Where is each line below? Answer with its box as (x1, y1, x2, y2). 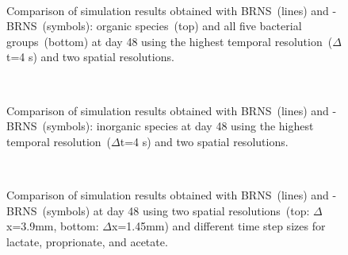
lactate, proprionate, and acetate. (6, 233, 168, 249)
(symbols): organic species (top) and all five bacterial (42, 17, 302, 34)
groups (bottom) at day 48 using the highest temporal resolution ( (6, 33, 333, 49)
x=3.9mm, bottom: (6, 218, 99, 234)
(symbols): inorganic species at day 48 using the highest (42, 118, 314, 134)
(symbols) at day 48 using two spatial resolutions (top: (42, 202, 310, 218)
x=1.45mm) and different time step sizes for (112, 218, 326, 234)
